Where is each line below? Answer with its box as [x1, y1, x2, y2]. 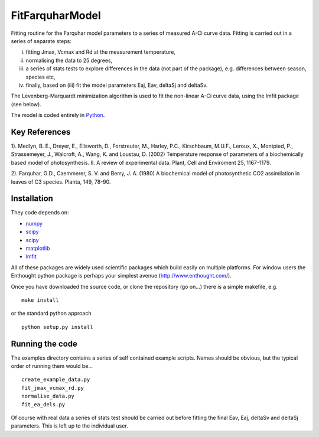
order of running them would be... [11, 363, 93, 370]
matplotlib [25, 245, 50, 252]
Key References [11, 127, 71, 137]
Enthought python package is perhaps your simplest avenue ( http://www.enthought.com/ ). [11, 272, 232, 279]
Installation [11, 194, 53, 204]
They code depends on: [11, 209, 69, 216]
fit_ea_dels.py [21, 401, 66, 407]
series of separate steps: [11, 37, 72, 44]
